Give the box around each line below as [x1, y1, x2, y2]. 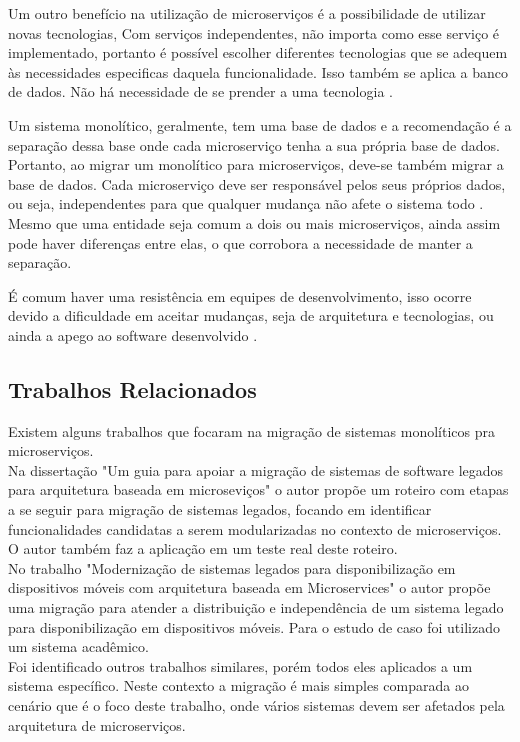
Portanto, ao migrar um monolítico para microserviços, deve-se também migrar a [8, 154, 504, 175]
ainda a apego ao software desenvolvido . [8, 324, 258, 345]
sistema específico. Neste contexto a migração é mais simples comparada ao [8, 675, 469, 696]
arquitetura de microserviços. [8, 714, 186, 735]
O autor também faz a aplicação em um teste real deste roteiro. [8, 538, 398, 559]
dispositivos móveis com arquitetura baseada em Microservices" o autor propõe [8, 577, 491, 598]
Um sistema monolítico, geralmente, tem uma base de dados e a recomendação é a [8, 114, 512, 135]
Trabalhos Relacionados [8, 373, 257, 404]
